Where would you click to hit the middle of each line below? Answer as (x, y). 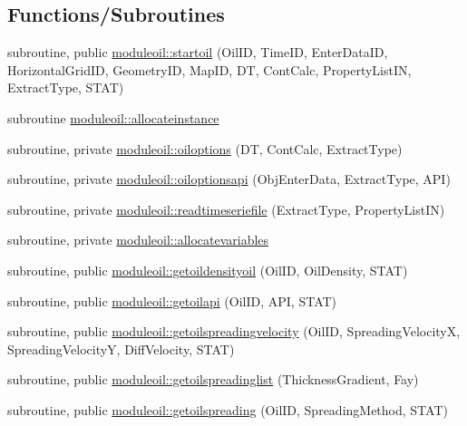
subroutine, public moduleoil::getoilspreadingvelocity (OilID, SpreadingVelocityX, (234, 331)
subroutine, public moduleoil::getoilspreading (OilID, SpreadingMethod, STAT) (228, 409)
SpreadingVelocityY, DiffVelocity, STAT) (121, 349)
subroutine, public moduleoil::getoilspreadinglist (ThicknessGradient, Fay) (213, 379)
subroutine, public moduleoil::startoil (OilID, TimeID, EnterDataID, (198, 52)
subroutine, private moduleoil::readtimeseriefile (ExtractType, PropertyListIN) (226, 209)
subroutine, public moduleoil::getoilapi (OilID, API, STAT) (172, 300)
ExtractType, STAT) (66, 87)
